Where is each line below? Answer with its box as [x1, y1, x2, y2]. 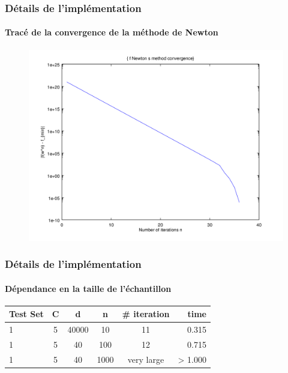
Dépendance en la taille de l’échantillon [5, 282, 172, 294]
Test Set [9, 308, 44, 320]
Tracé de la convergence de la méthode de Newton [5, 26, 218, 38]
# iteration [122, 308, 170, 320]
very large [127, 353, 164, 365]
